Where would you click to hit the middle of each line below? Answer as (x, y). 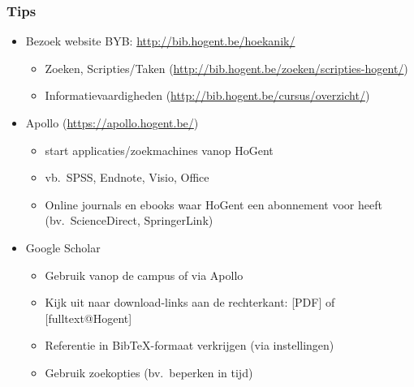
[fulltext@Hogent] (88, 318)
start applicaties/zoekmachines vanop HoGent (159, 150)
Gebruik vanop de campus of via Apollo (144, 275)
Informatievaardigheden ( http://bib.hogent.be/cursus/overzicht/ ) (207, 95)
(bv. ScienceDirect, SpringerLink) (129, 220)
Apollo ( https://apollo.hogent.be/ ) (112, 123)
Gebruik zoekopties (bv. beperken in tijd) (149, 372)
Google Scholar (63, 247)
